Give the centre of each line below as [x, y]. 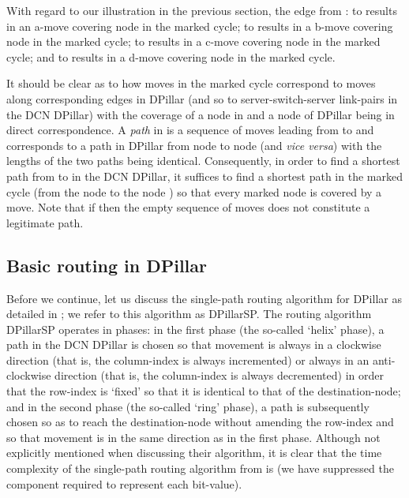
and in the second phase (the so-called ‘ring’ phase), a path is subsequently [188, 406]
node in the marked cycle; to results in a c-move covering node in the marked [193, 41]
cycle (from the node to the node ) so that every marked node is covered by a [194, 191]
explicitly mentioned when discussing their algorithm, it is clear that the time [194, 453]
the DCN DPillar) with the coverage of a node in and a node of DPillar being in [201, 114]
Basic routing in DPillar [107, 265]
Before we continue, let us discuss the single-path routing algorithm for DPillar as [204, 298]
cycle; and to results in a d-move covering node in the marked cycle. [171, 56]
